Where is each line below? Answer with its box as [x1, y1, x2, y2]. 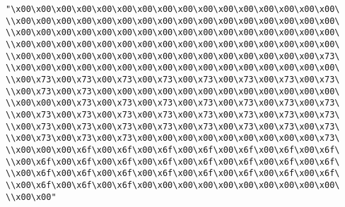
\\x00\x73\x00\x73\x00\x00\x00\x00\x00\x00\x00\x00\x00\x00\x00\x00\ [6, 86, 340, 96]
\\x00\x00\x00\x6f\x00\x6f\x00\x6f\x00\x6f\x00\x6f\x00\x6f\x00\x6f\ [6, 144, 340, 155]
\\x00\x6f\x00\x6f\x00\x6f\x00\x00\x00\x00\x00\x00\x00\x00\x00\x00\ [6, 180, 340, 190]
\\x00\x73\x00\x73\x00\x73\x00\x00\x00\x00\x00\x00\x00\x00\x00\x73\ [6, 133, 340, 144]
